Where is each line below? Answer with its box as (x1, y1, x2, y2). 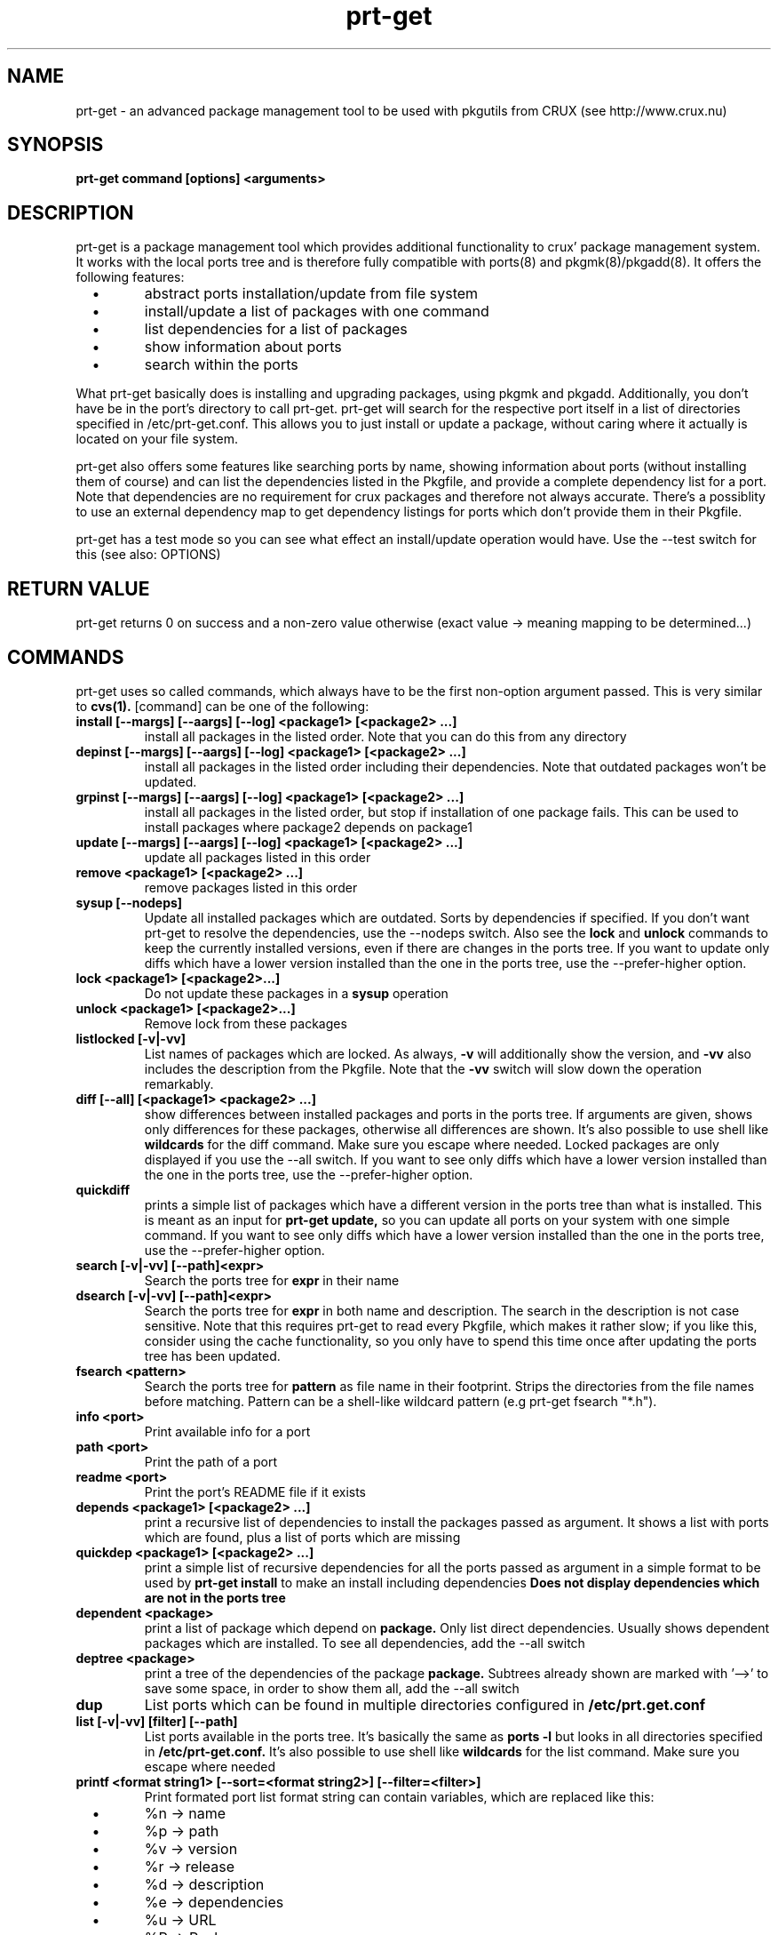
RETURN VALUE (7, 577, 150, 600)
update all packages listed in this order (144, 849, 371, 865)
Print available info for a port (144, 1423, 311, 1439)
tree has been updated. (144, 1347, 281, 1363)
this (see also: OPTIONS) (75, 547, 221, 563)
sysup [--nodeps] (75, 894, 183, 910)
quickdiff (75, 1181, 130, 1197)
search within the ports (144, 356, 298, 374)
